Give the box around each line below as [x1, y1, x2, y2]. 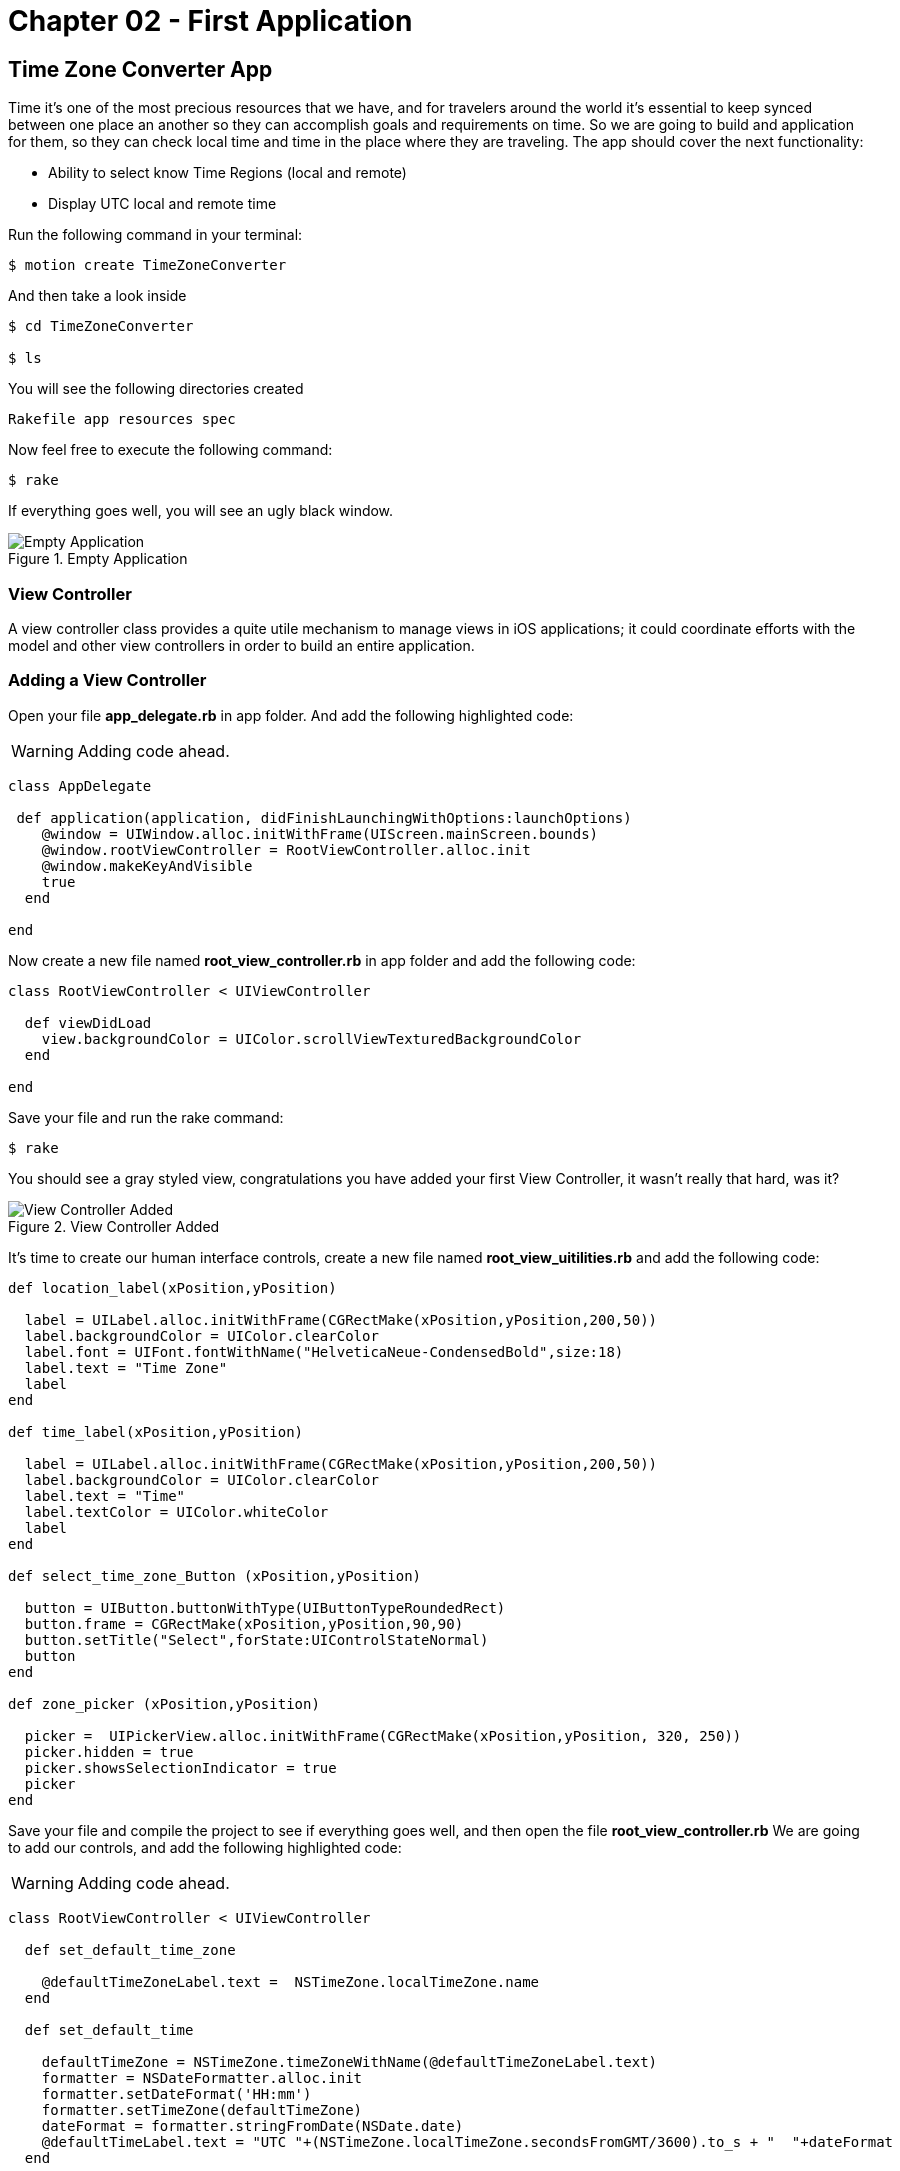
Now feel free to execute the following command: [8, 441, 333, 459]
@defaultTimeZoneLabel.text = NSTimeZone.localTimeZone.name [41, 1973, 540, 1990]
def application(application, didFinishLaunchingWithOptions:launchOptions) [16, 809, 632, 826]
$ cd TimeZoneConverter [8, 318, 194, 335]
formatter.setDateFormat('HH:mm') [41, 2085, 312, 2102]
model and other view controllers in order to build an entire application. [8, 636, 475, 654]
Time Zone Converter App [8, 56, 273, 82]
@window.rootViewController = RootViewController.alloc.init [41, 841, 531, 858]
